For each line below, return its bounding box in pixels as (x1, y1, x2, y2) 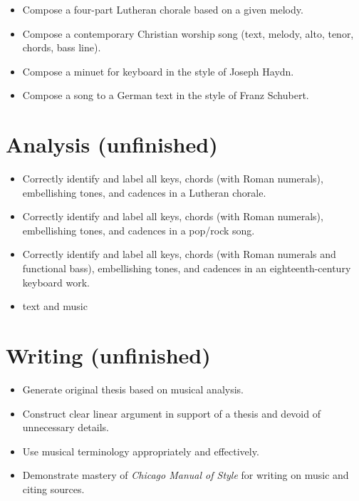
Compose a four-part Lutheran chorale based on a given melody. (22, 2, 303, 16)
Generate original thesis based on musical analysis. (22, 381, 244, 396)
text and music (22, 299, 88, 314)
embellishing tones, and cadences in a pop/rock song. (22, 222, 255, 237)
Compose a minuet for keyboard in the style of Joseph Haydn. (22, 63, 294, 78)
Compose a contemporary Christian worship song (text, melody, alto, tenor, (22, 26, 354, 41)
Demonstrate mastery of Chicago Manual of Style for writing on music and (22, 468, 349, 482)
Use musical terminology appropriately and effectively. (22, 443, 259, 458)
